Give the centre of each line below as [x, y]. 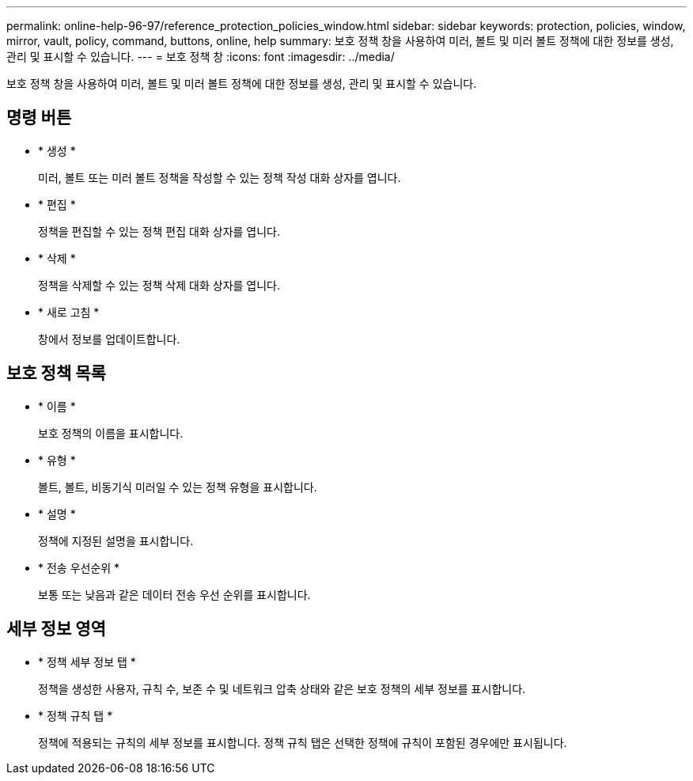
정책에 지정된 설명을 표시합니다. [116, 540]
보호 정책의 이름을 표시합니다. [111, 433]
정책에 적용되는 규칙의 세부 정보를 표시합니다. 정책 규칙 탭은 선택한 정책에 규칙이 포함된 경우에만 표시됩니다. [303, 742]
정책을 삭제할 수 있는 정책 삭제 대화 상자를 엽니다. [159, 285]
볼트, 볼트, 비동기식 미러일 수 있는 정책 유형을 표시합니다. [178, 487]
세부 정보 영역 [56, 629]
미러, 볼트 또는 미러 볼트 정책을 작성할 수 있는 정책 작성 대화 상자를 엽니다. [220, 177]
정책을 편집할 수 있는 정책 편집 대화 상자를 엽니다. [159, 231]
